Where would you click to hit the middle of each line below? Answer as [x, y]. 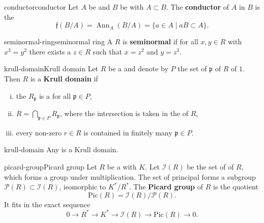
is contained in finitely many [128, 132]
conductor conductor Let [41, 7]
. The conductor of [198, 7]
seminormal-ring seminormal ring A [58, 41]
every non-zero [39, 132]
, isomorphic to [83, 187]
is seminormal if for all [160, 41]
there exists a [50, 51]
